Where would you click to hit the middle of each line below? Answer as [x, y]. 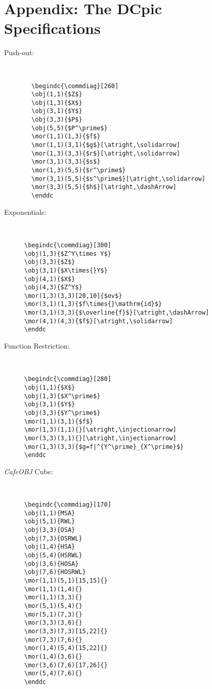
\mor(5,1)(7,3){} [53, 614]
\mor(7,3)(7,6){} [53, 640]
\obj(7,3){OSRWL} [53, 538]
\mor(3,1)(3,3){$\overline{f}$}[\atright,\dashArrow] [117, 313]
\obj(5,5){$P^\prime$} [70, 128]
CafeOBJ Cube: [29, 471]
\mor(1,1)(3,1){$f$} [59, 421]
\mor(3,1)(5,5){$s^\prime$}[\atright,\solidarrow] [118, 179]
